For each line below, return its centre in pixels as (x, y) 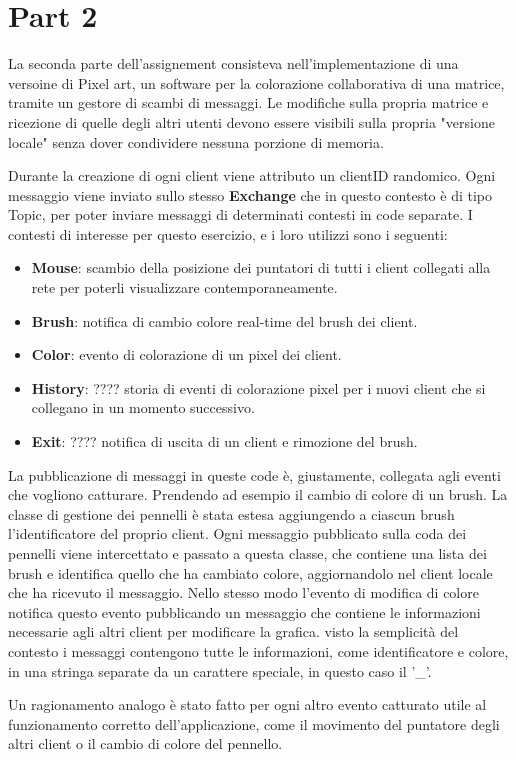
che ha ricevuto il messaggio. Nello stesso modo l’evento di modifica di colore (243, 592)
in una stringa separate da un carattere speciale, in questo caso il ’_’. (220, 670)
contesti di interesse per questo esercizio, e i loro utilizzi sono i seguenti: (228, 233)
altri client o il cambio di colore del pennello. (145, 743)
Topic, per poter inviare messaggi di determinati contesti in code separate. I (240, 214)
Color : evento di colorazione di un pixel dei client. (186, 354)
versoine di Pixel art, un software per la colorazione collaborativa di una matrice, (256, 82)
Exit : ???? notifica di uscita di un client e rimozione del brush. (224, 441)
